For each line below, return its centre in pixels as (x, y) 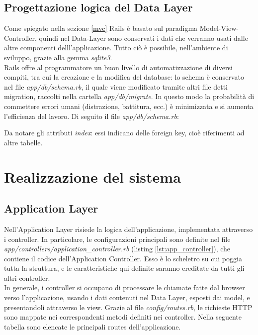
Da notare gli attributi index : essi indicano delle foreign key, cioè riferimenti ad (124, 133)
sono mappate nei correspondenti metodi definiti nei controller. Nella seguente (123, 317)
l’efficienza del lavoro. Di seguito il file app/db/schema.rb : (91, 116)
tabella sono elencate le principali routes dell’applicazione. (92, 326)
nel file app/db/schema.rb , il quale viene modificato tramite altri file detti (116, 86)
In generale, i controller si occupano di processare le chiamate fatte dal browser (125, 287)
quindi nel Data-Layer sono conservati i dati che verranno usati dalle (143, 38)
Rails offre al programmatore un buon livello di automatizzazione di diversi (118, 67)
